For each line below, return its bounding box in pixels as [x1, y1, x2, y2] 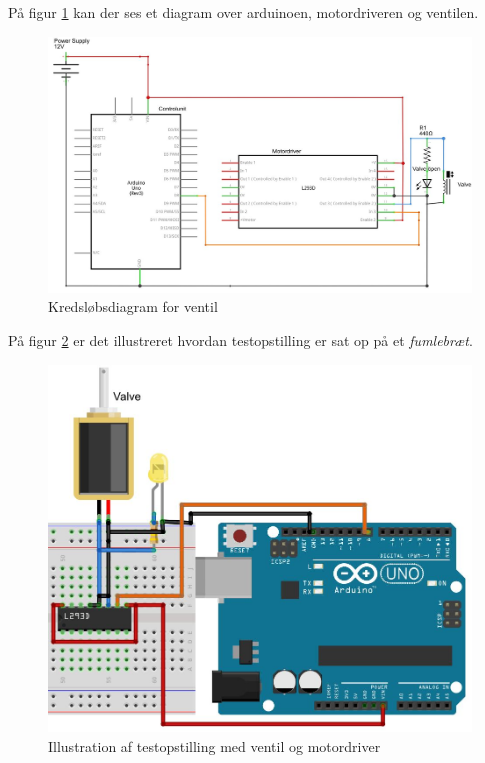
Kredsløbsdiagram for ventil [48, 296, 218, 317]
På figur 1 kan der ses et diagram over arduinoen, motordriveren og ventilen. [8, 2, 479, 22]
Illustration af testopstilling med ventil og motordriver [48, 736, 381, 757]
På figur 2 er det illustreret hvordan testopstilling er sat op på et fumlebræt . [8, 330, 473, 351]
